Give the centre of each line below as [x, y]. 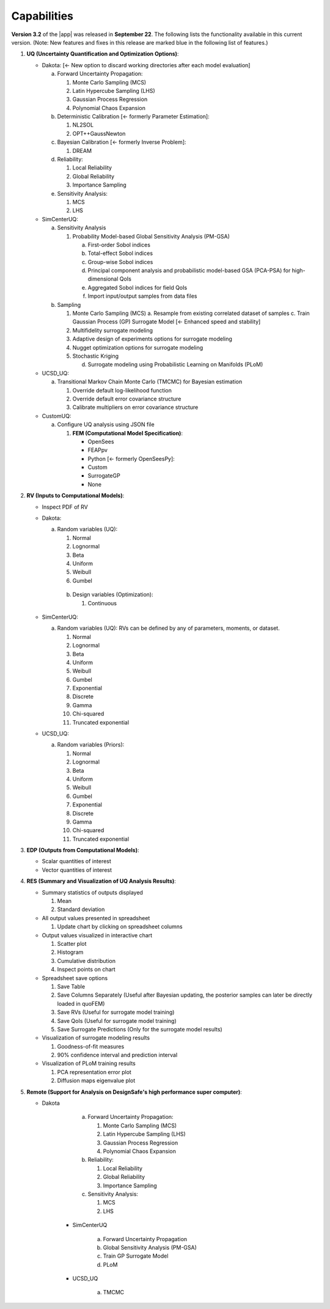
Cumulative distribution [86, 961]
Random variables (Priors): [91, 745]
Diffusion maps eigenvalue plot [96, 1081]
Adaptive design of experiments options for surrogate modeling [152, 339]
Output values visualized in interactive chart [97, 935]
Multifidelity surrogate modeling [112, 330]
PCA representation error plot [94, 1072]
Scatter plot [72, 944]
